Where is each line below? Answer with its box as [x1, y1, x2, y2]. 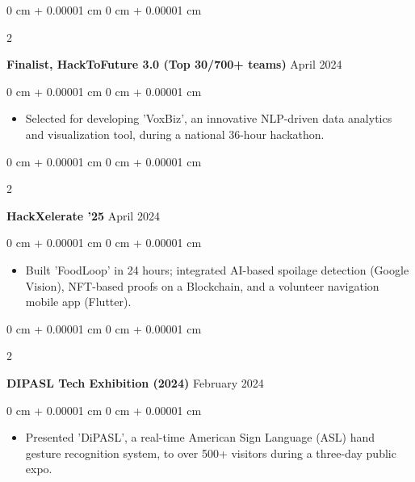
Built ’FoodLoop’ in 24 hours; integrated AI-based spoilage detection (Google [25, 261, 409, 278]
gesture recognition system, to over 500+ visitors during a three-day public [25, 444, 396, 461]
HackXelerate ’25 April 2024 [6, 207, 160, 224]
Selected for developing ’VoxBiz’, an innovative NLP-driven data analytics [25, 110, 392, 127]
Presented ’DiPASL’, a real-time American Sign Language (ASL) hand [25, 429, 375, 446]
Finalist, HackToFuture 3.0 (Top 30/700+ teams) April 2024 [6, 56, 342, 73]
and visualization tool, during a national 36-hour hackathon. [25, 125, 325, 142]
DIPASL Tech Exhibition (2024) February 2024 [6, 374, 264, 391]
